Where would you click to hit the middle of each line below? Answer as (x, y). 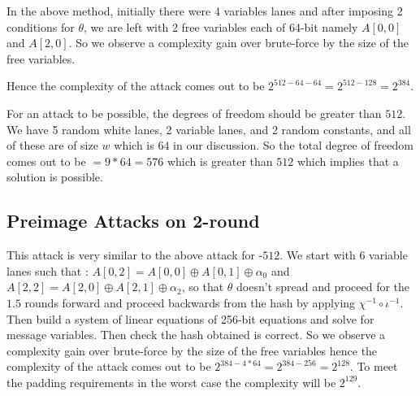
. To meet (374, 366)
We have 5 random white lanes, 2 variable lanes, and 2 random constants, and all (209, 129)
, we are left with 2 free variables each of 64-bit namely (221, 26)
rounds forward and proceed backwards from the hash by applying (190, 302)
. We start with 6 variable (344, 255)
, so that (203, 287)
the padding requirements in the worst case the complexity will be (171, 382)
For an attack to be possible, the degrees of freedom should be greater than (194, 113)
